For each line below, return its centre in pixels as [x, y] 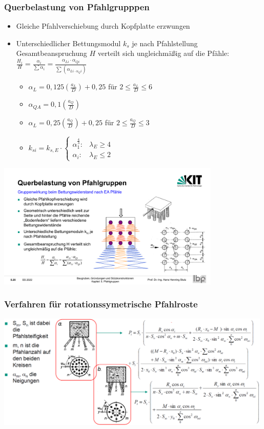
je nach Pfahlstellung [165, 43]
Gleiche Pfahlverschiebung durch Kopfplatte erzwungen [103, 26]
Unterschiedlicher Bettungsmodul [68, 43]
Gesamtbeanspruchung [52, 53]
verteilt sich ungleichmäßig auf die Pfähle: [163, 53]
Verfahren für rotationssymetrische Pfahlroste [101, 304]
